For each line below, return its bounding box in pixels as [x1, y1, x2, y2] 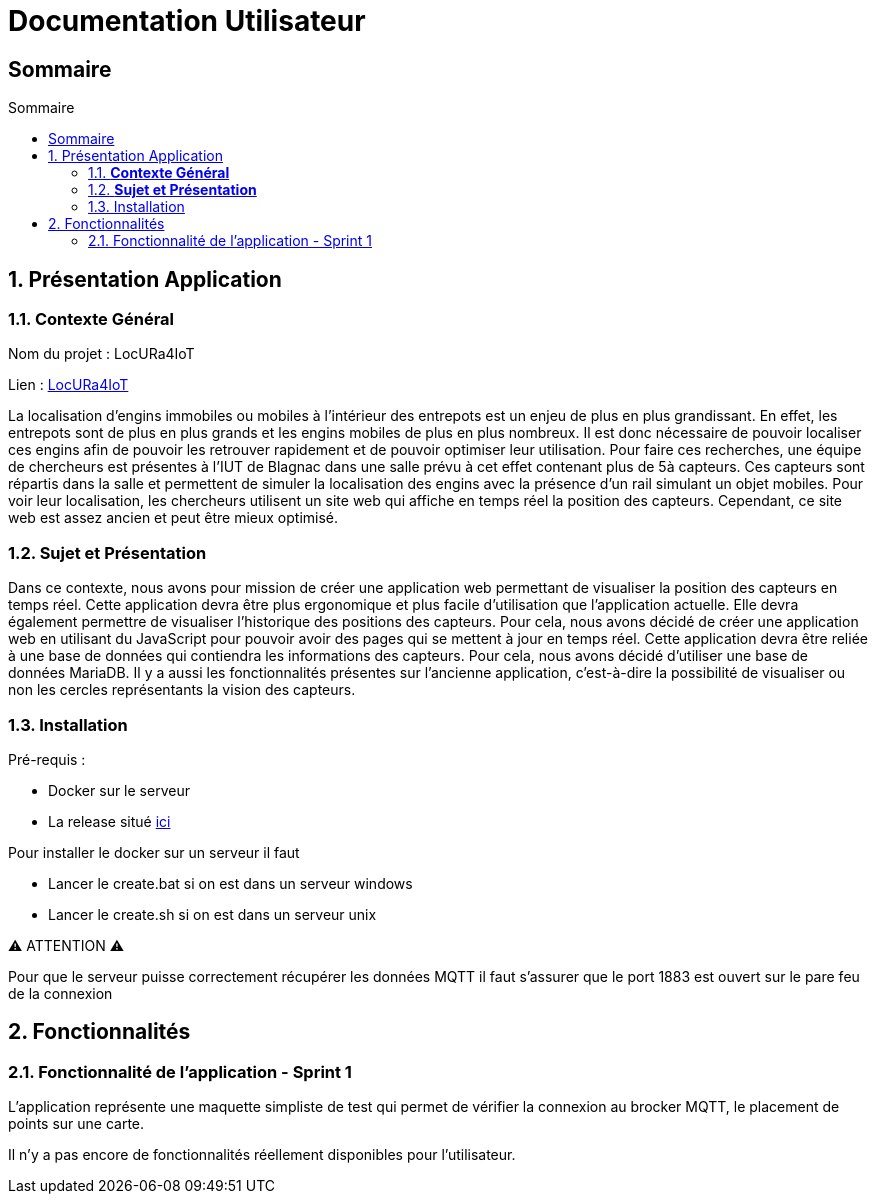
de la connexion [8, 984, 113, 1002]
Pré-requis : [8, 750, 86, 768]
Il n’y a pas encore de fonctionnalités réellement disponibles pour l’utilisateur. [8, 1146, 516, 1164]
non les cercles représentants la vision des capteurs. [8, 681, 356, 699]
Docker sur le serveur [48, 781, 190, 799]
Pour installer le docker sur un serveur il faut [8, 843, 300, 861]
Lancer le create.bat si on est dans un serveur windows [48, 874, 413, 892]
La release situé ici [48, 812, 171, 830]
